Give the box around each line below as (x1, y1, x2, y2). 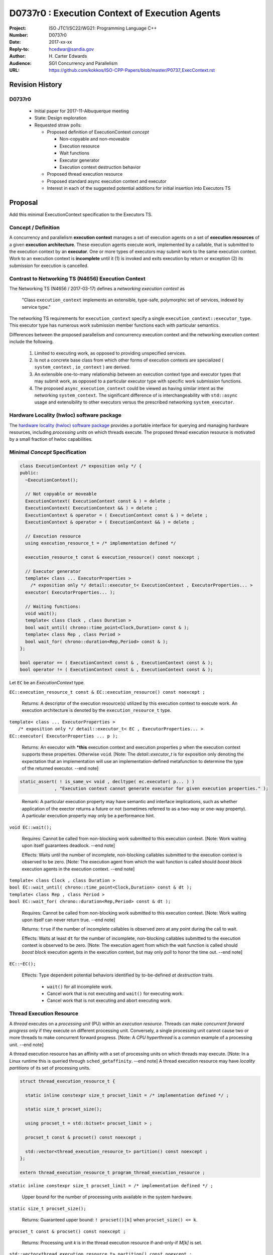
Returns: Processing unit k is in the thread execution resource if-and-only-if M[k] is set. (22, 1239, 203, 1245)
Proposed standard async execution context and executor (47, 178, 167, 184)
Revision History (9, 80, 62, 89)
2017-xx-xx (49, 39, 72, 45)
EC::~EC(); (9, 961, 36, 966)
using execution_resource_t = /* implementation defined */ (25, 540, 176, 546)
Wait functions (59, 150, 90, 156)
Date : (9, 39, 21, 45)
